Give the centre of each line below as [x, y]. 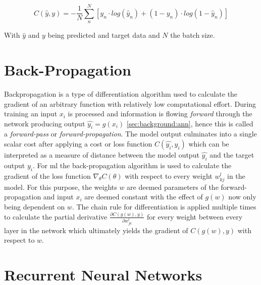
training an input [31, 114]
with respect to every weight [169, 175]
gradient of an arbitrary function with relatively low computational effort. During [130, 103]
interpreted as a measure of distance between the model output [102, 155]
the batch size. [193, 35]
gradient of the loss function [47, 175]
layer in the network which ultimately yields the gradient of [96, 230]
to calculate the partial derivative [56, 216]
